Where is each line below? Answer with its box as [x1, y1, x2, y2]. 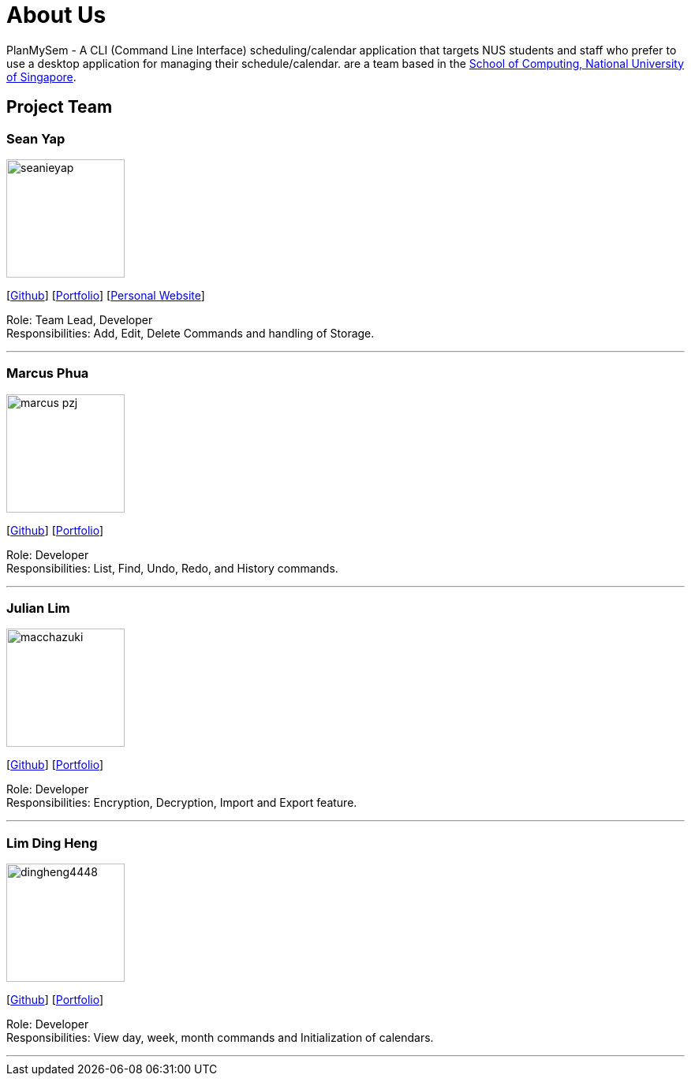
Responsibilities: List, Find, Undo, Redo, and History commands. [6, 561, 338, 575]
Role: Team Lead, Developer [6, 312, 153, 326]
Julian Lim [6, 600, 70, 617]
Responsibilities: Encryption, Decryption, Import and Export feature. [6, 796, 357, 810]
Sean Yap [6, 130, 65, 147]
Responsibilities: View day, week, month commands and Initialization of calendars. [6, 1031, 434, 1045]
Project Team [6, 97, 113, 118]
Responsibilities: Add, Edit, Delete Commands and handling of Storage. [6, 326, 375, 340]
